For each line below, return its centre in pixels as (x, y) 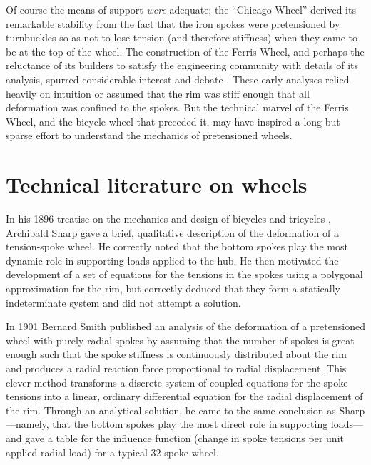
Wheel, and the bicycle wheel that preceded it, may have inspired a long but (173, 121)
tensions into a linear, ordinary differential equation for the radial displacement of (184, 396)
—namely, (27, 424)
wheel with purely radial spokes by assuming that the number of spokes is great (180, 340)
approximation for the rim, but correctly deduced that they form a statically (173, 288)
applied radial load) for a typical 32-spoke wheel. (112, 452)
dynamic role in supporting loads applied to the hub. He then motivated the (172, 260)
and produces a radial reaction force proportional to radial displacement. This (176, 368)
